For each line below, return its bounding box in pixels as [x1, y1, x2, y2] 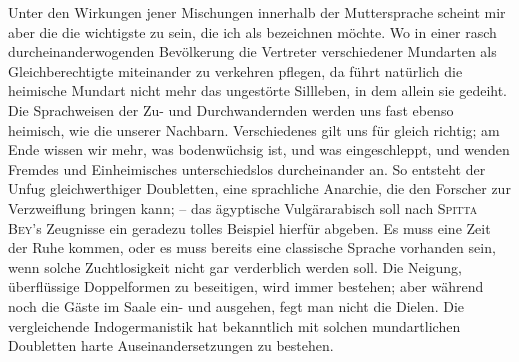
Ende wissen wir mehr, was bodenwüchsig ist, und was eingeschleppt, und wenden [8, 139, 510, 160]
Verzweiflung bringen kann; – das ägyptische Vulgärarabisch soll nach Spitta [8, 197, 478, 218]
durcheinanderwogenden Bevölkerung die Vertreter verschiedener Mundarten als [8, 41, 497, 62]
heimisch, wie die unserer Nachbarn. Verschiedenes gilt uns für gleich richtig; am [8, 119, 500, 140]
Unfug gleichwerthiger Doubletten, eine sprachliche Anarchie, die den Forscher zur [8, 178, 511, 199]
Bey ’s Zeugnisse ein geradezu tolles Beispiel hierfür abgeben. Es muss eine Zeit [8, 217, 491, 238]
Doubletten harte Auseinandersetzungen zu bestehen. [8, 335, 334, 356]
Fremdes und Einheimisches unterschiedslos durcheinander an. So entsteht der [8, 158, 486, 179]
